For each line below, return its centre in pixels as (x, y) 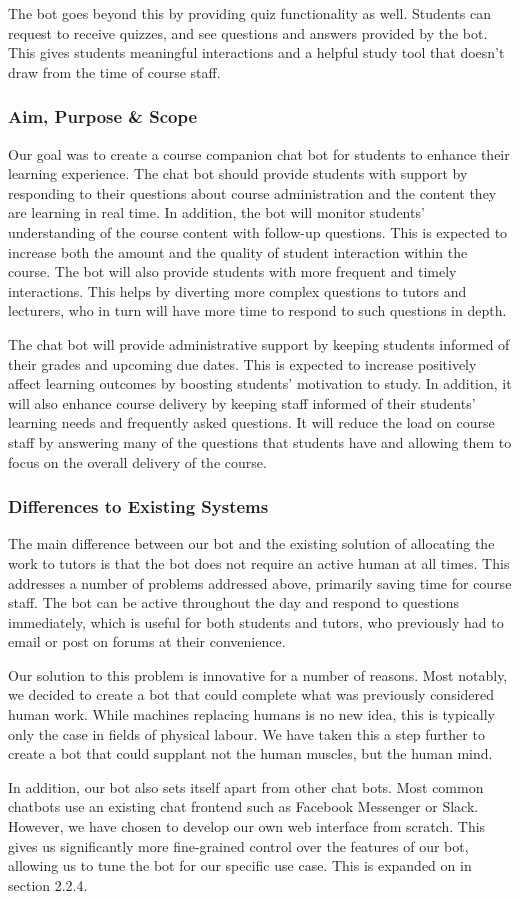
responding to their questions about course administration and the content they (252, 192)
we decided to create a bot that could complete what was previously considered (251, 694)
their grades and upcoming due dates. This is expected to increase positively (242, 363)
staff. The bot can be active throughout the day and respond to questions (234, 602)
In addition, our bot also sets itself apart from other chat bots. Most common (246, 786)
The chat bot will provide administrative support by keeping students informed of (259, 343)
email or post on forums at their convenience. (147, 641)
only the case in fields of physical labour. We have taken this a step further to (246, 733)
